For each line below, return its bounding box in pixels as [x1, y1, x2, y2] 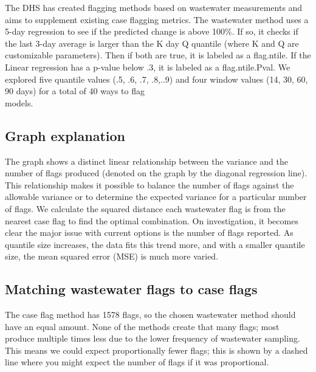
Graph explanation [5, 126, 125, 145]
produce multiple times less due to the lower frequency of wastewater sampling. [5, 332, 300, 345]
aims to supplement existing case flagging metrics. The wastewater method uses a [5, 13, 309, 26]
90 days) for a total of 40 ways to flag [5, 84, 145, 97]
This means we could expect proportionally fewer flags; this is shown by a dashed [5, 343, 308, 356]
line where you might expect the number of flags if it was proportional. [5, 356, 269, 368]
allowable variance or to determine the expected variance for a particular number [5, 190, 307, 203]
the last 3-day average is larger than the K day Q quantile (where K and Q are [5, 36, 299, 49]
